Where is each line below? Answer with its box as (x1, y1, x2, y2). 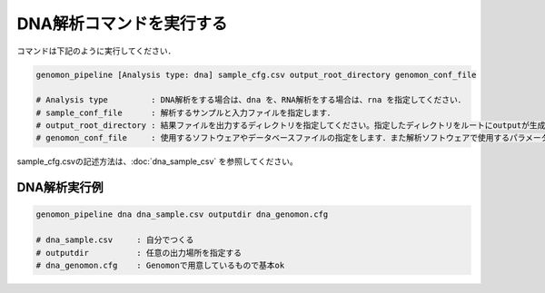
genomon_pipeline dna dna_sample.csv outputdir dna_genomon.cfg (35, 210, 329, 220)
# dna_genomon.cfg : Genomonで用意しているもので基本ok (35, 260, 285, 271)
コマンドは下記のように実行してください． (16, 45, 176, 56)
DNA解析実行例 (16, 180, 104, 195)
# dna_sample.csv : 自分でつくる (35, 235, 194, 245)
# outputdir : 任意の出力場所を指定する (35, 248, 243, 258)
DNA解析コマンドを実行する (16, 14, 228, 34)
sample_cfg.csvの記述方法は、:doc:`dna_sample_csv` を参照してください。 (16, 156, 299, 167)
